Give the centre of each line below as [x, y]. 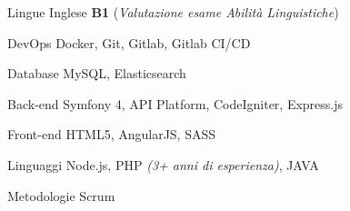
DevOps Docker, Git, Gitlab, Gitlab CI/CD [129, 42]
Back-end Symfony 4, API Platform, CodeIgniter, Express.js [175, 103]
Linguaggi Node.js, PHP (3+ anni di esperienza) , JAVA [163, 164]
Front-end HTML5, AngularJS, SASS [112, 134]
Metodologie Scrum [61, 195]
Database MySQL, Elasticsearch [97, 73]
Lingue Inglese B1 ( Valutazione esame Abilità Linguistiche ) [173, 12]
